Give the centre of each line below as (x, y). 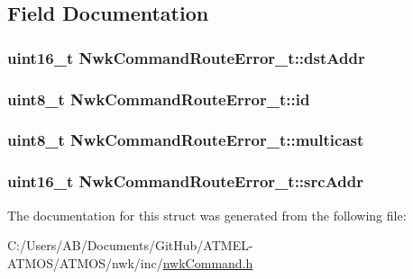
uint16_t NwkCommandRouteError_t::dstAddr (186, 57)
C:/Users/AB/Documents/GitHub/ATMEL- (130, 245)
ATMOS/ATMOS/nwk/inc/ (85, 262)
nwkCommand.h (208, 262)
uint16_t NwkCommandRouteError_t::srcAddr (185, 181)
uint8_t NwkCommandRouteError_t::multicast (186, 140)
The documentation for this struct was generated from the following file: (207, 215)
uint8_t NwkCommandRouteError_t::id (159, 99)
